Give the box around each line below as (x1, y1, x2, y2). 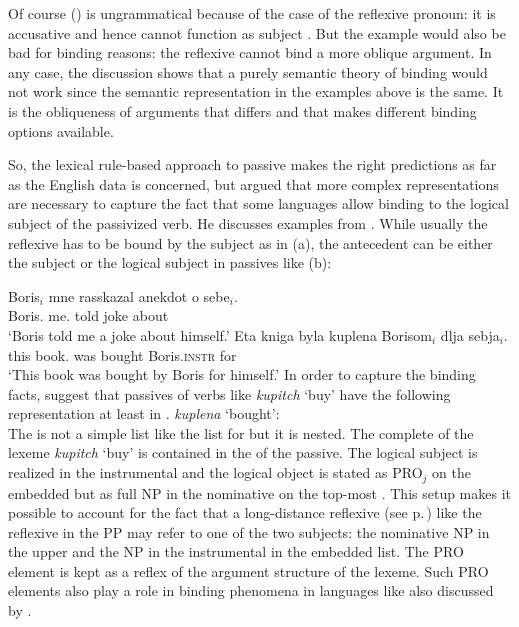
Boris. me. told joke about (8, 305, 169, 326)
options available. (8, 120, 114, 141)
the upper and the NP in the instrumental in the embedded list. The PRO (8, 541, 464, 562)
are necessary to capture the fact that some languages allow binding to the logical (8, 193, 509, 214)
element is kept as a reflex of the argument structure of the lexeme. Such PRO (8, 560, 489, 581)
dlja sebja (440, 324, 500, 345)
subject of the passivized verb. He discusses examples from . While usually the (8, 212, 488, 233)
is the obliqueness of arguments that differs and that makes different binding (8, 100, 477, 121)
